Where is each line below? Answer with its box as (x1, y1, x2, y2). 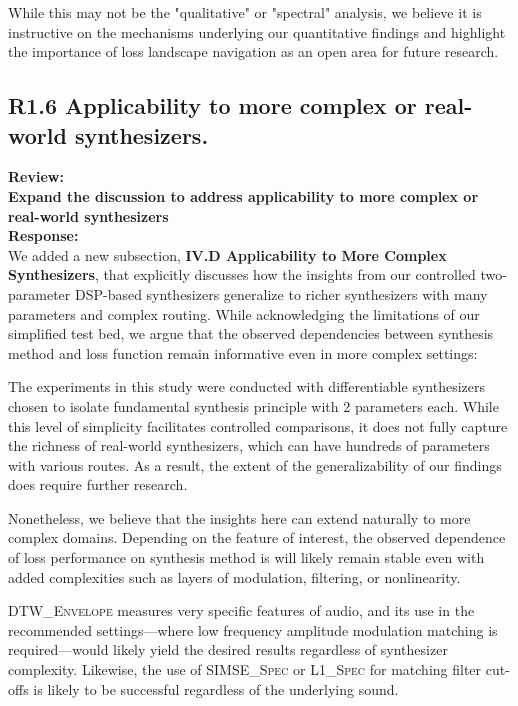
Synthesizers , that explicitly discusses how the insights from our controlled (8, 264, 476, 285)
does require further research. (8, 474, 188, 495)
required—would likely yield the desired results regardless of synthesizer (8, 639, 448, 660)
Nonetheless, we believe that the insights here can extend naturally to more (8, 507, 471, 528)
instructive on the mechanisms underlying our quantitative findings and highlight (8, 21, 506, 42)
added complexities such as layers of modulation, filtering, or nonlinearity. (8, 566, 461, 587)
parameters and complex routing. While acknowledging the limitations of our (8, 303, 480, 324)
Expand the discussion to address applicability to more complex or (8, 185, 479, 206)
